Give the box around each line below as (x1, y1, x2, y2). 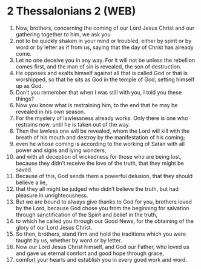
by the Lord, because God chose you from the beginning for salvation (15, 204, 189, 211)
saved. (15, 165, 33, 173)
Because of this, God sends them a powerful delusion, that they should (15, 172, 193, 179)
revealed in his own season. (15, 108, 85, 115)
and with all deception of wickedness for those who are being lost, (15, 153, 182, 160)
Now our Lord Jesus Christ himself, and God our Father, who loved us (15, 243, 189, 250)
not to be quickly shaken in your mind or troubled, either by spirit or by (15, 37, 192, 44)
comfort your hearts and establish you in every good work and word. (15, 256, 187, 263)
